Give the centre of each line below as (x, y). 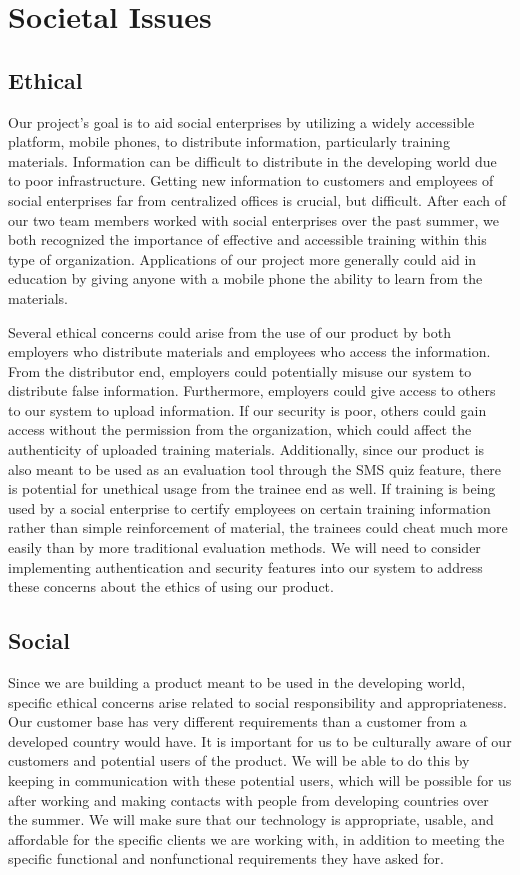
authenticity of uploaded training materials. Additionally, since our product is (246, 449)
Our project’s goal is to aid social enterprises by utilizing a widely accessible (241, 121)
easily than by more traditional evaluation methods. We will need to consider (244, 547)
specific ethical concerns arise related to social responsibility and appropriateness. (258, 701)
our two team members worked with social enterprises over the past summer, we (254, 219)
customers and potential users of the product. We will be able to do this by (239, 760)
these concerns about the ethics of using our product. (171, 586)
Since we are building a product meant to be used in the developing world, (237, 682)
